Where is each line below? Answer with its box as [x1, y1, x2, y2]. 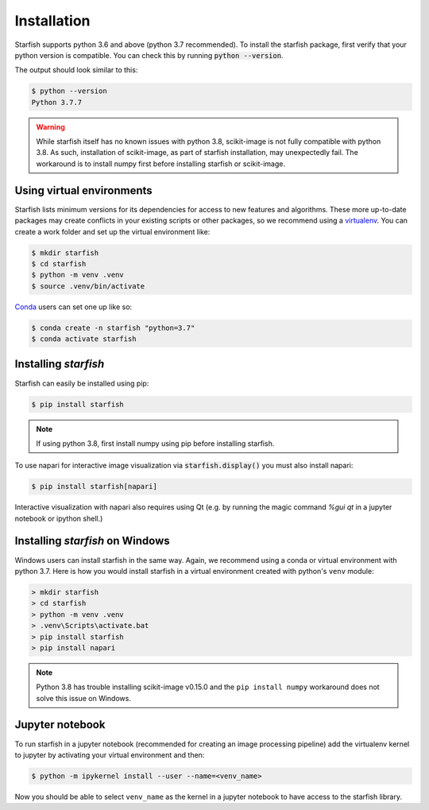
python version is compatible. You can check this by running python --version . [14, 50, 284, 60]
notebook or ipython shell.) [14, 514, 103, 523]
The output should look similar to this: [14, 65, 138, 75]
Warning [36, 122, 65, 131]
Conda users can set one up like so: [14, 302, 133, 312]
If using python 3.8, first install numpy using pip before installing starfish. [36, 438, 275, 448]
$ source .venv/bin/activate [31, 281, 145, 290]
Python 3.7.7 [31, 98, 83, 107]
